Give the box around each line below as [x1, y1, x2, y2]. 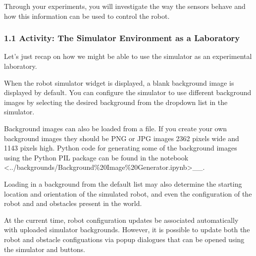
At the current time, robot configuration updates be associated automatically [4, 214, 239, 225]
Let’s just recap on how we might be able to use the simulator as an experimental [4, 51, 252, 61]
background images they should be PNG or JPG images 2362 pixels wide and [4, 133, 239, 143]
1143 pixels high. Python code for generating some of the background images [4, 143, 237, 153]
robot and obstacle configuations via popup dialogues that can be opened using [4, 234, 245, 244]
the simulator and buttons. [4, 244, 85, 254]
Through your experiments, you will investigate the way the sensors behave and [4, 1, 246, 11]
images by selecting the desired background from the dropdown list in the [4, 97, 228, 107]
